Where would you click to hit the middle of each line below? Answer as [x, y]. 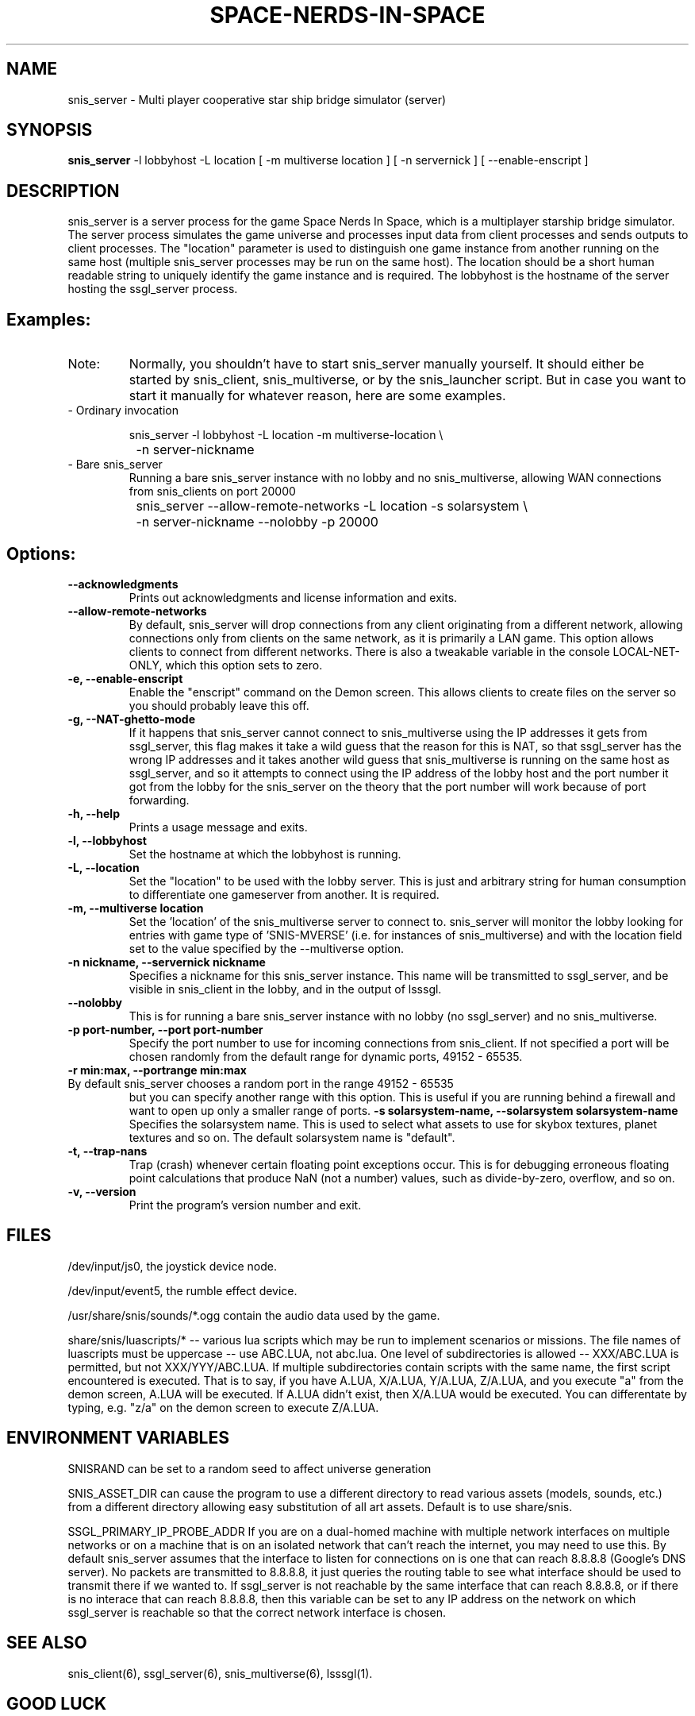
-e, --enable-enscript [125, 678]
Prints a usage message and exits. [218, 827]
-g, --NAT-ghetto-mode [132, 719]
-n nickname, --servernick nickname [167, 962]
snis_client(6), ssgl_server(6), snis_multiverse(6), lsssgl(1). [220, 1673]
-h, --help [94, 813]
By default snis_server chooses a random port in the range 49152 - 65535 [261, 1083]
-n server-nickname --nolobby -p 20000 [257, 522]
